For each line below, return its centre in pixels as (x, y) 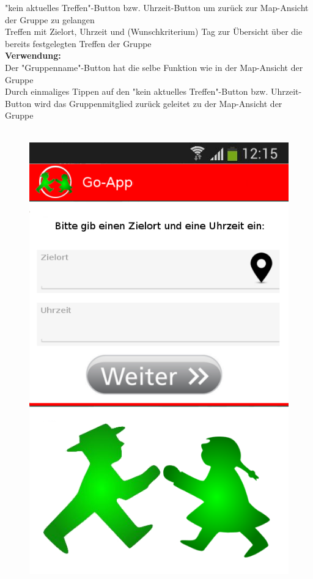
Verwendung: (33, 55)
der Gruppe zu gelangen (50, 19)
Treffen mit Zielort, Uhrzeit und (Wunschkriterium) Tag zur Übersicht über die (154, 31)
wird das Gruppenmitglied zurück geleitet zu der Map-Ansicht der (158, 103)
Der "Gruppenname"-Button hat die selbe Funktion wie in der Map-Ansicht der (154, 67)
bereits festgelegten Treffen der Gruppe (78, 43)
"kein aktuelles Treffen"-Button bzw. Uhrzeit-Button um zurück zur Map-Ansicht (157, 7)
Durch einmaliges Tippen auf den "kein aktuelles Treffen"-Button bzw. (137, 91)
